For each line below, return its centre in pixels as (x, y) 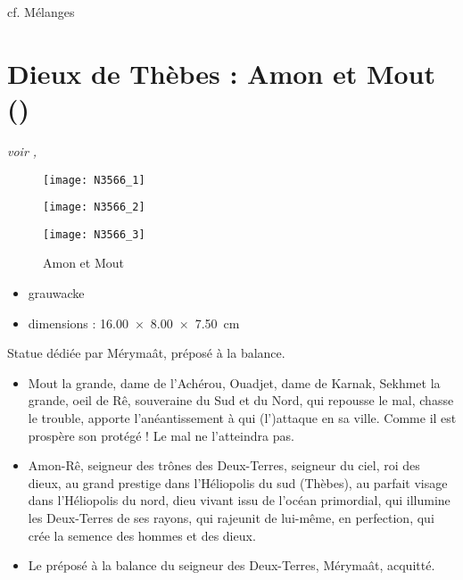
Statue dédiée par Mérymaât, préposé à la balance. (146, 353)
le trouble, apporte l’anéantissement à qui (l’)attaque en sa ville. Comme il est (242, 418)
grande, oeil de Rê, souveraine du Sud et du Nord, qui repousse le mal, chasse (241, 400)
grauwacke (56, 293)
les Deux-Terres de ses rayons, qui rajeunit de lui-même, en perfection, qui (231, 518)
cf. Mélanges (41, 12)
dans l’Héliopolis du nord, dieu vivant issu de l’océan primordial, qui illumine (239, 500)
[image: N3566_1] (94, 180)
